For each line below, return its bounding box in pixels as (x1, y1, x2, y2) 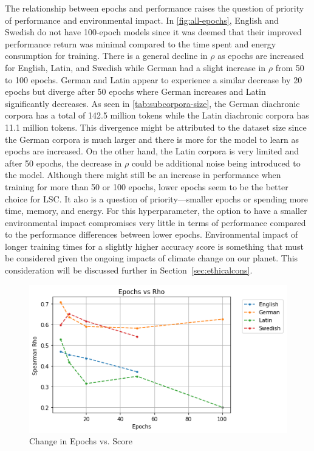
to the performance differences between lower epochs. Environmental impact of (5, 228, 298, 241)
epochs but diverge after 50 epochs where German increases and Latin (5, 85, 266, 98)
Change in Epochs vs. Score (29, 435, 132, 447)
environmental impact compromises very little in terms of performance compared (5, 216, 306, 229)
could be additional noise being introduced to (131, 156, 301, 169)
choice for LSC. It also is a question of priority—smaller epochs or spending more (5, 192, 309, 205)
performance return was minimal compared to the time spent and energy (5, 37, 276, 50)
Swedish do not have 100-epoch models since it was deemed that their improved (5, 26, 302, 38)
